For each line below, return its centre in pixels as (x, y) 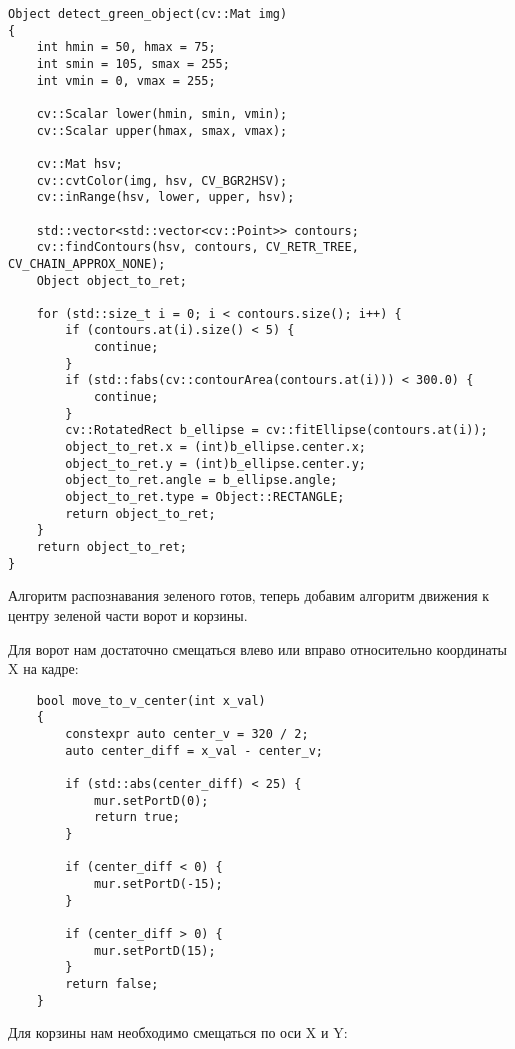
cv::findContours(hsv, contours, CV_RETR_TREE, (197, 247)
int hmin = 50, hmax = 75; (126, 47)
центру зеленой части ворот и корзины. (128, 614)
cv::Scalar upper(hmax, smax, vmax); (162, 130)
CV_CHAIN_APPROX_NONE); (87, 263)
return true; (136, 817)
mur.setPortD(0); (151, 800)
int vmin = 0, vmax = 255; (126, 80)
